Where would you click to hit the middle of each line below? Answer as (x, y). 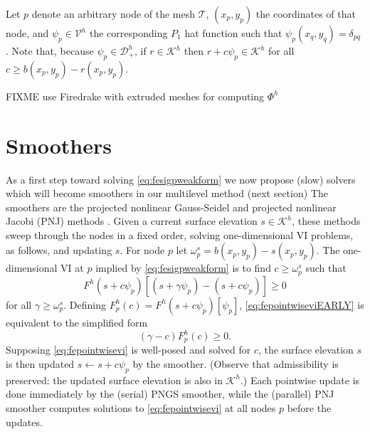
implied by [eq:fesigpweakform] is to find (183, 268)
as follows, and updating (59, 250)
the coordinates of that (306, 14)
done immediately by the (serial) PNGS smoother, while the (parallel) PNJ (170, 394)
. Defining (85, 304)
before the (309, 408)
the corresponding (128, 33)
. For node (142, 250)
